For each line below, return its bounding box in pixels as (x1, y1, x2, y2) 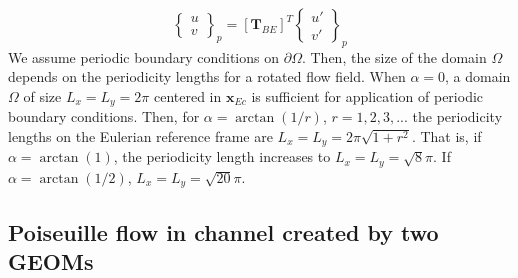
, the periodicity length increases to (113, 146, 331, 167)
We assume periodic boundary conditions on (8, 46, 280, 67)
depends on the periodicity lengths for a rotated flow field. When (8, 66, 406, 87)
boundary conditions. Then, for (8, 106, 200, 127)
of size (23, 85, 62, 106)
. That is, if (411, 126, 482, 147)
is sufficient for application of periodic (251, 85, 484, 106)
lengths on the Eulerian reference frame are (8, 126, 273, 147)
